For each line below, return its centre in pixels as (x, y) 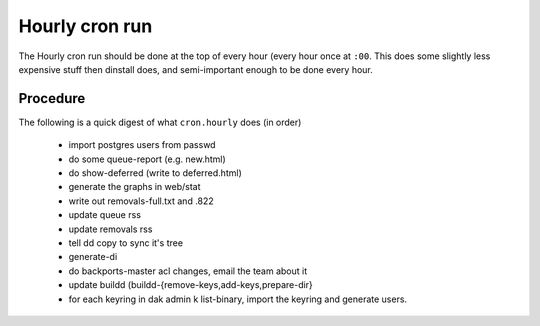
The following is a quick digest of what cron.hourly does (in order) (160, 122)
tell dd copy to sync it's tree (126, 242)
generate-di (93, 257)
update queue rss (105, 215)
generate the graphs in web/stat (134, 187)
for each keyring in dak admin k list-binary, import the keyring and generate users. (238, 299)
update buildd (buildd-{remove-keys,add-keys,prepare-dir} (191, 285)
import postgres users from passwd (142, 145)
